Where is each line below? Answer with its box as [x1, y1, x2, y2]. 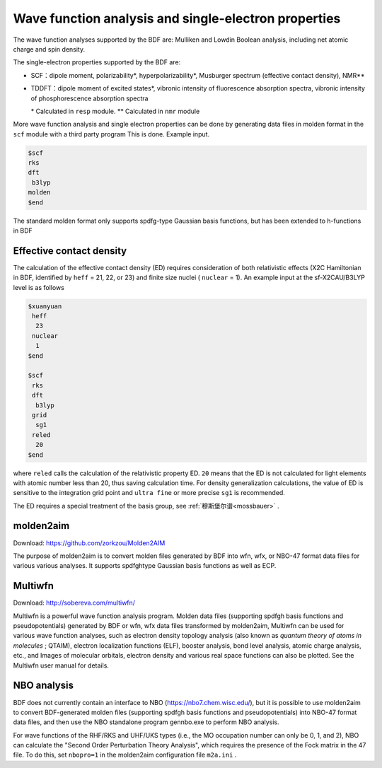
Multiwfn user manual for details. [13, 661, 110, 670]
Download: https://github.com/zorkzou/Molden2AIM [13, 538, 166, 547]
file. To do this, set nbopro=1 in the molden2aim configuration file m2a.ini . [13, 750, 237, 760]
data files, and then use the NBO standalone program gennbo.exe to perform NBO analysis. [13, 718, 279, 726]
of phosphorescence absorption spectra [30, 94, 149, 103]
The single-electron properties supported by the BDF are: [13, 58, 181, 66]
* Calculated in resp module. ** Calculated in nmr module [30, 107, 200, 115]
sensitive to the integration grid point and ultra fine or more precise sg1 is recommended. [13, 489, 286, 497]
